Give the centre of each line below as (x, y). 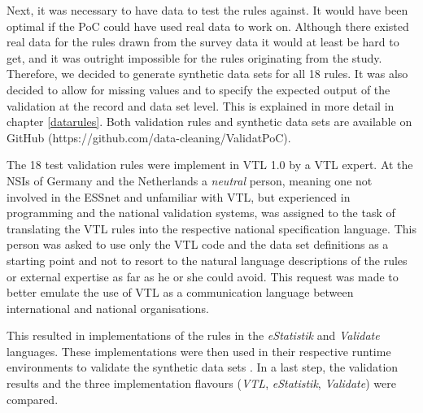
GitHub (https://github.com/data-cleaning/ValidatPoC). (149, 137)
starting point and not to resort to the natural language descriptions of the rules (207, 260)
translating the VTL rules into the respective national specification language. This (211, 228)
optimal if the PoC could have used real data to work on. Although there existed (208, 26)
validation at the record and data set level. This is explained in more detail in (201, 105)
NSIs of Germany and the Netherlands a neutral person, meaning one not (190, 180)
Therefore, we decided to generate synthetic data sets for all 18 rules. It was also (207, 74)
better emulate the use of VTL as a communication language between (180, 292)
